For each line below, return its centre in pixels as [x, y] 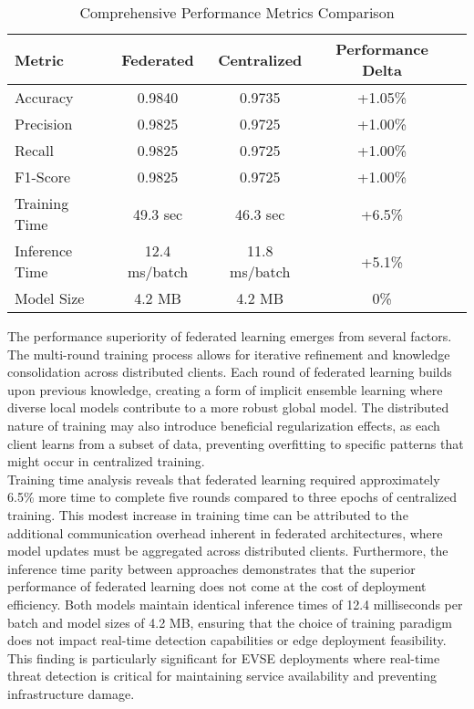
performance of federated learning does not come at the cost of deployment [217, 586]
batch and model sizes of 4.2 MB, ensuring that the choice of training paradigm [230, 622]
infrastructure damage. [71, 693]
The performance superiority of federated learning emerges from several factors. [230, 336]
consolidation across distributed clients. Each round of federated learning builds [230, 372]
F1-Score [43, 177]
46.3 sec [260, 214]
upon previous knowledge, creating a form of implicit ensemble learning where [225, 389]
